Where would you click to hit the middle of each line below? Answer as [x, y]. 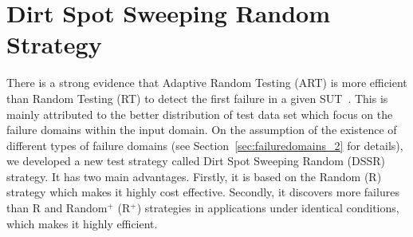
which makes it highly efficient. [82, 223]
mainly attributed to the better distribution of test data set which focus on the [200, 114]
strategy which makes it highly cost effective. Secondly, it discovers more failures [203, 192]
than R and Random [57, 208]
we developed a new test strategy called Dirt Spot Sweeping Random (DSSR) [196, 161]
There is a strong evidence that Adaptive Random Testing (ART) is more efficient [207, 83]
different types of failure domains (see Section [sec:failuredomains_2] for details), [205, 145]
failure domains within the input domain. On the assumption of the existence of [202, 130]
